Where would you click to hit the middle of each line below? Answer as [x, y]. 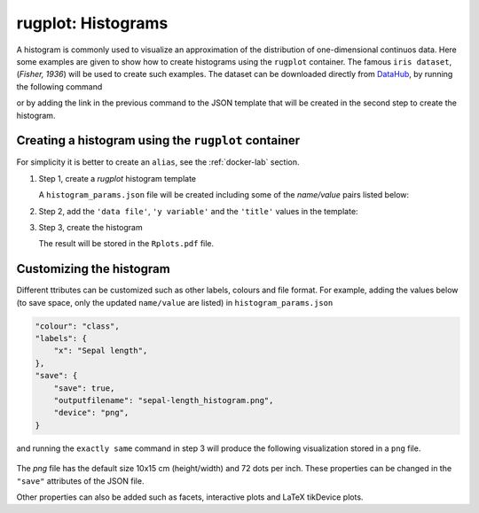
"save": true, [84, 388]
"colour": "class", [77, 326]
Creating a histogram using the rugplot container [158, 140]
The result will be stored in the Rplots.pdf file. [126, 244]
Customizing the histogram [93, 269]
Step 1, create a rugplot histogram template [118, 178]
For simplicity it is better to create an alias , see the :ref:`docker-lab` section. [158, 162]
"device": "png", [91, 413]
